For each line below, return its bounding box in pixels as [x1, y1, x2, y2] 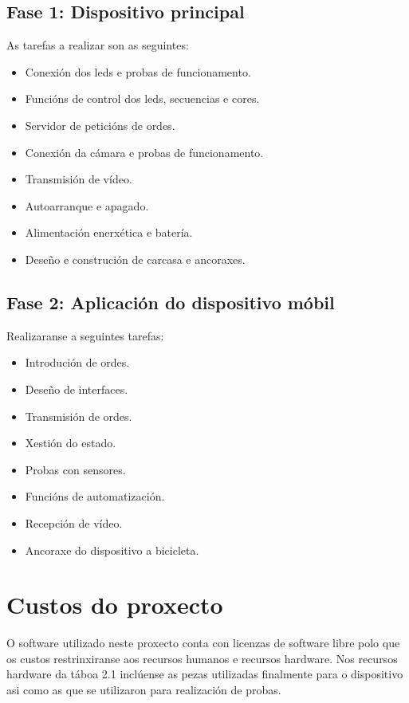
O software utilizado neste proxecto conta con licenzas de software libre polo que [6, 634, 400, 651]
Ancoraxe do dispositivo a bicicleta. [25, 541, 199, 558]
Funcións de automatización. [25, 488, 165, 505]
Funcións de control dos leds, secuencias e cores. [25, 90, 260, 107]
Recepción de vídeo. [25, 514, 123, 531]
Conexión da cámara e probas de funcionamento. [25, 143, 264, 160]
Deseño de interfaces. [25, 380, 128, 397]
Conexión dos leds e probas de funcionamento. [25, 63, 251, 80]
